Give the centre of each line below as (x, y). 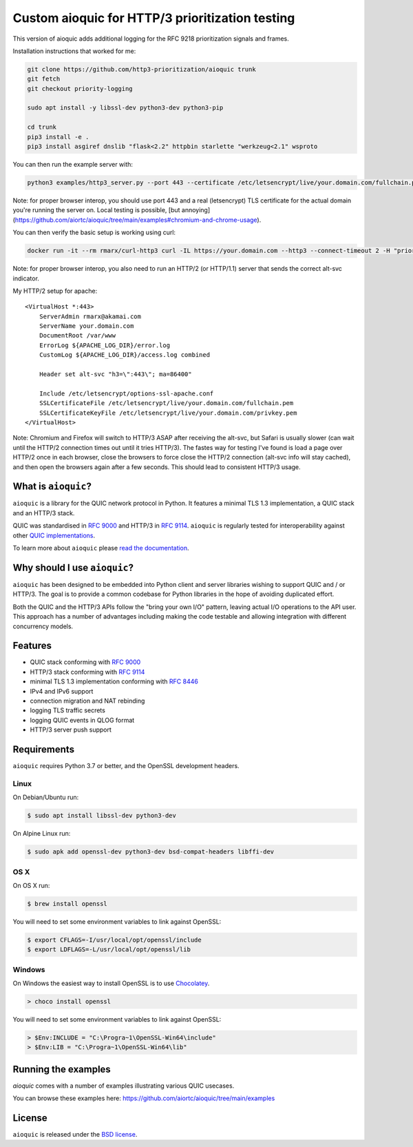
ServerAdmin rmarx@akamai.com (90, 316)
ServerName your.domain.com (86, 326)
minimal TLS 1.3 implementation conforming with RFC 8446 (114, 681)
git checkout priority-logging (80, 89)
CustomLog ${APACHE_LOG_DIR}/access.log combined (124, 355)
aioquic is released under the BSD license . (75, 1135)
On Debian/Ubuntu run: (46, 797)
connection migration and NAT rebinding (87, 701)
